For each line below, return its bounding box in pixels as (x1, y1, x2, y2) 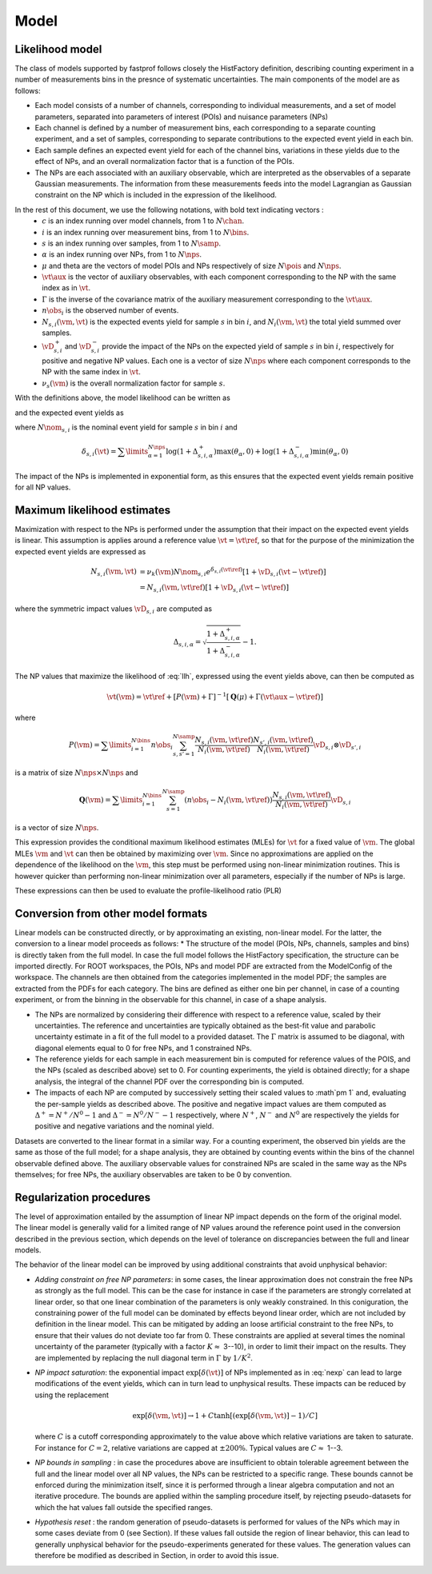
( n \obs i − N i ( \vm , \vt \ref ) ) (184, 796, 273, 806)
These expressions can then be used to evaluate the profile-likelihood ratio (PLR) (14, 885, 282, 895)
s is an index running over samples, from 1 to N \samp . (42, 238, 222, 248)
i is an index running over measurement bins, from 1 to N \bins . (42, 227, 250, 237)
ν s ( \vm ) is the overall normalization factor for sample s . (42, 378, 226, 390)
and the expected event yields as (14, 408, 124, 417)
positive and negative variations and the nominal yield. (34, 1121, 214, 1131)
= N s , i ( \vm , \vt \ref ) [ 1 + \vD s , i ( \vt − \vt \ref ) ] (139, 583, 290, 594)
